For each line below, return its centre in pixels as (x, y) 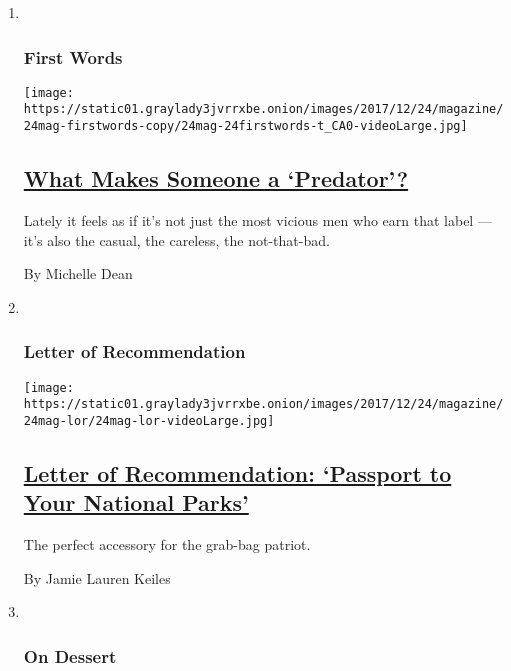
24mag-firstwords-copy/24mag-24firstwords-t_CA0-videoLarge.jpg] (245, 126)
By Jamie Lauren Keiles (97, 577)
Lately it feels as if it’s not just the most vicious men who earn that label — (257, 219)
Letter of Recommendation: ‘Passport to (237, 472)
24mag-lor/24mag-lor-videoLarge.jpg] (149, 420)
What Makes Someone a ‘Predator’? (216, 178)
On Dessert (70, 655)
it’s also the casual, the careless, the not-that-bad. (176, 239)
